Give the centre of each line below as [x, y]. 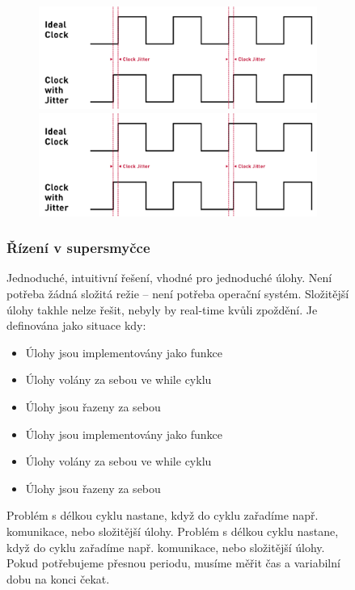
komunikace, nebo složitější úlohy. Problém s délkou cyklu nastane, [173, 531]
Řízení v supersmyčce [78, 248]
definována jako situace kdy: [76, 325]
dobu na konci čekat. [58, 578]
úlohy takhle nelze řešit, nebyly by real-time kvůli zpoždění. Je [162, 309]
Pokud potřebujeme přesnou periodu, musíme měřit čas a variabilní [173, 563]
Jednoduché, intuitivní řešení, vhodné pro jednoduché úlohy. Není [169, 278]
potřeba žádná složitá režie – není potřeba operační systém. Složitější [178, 293]
